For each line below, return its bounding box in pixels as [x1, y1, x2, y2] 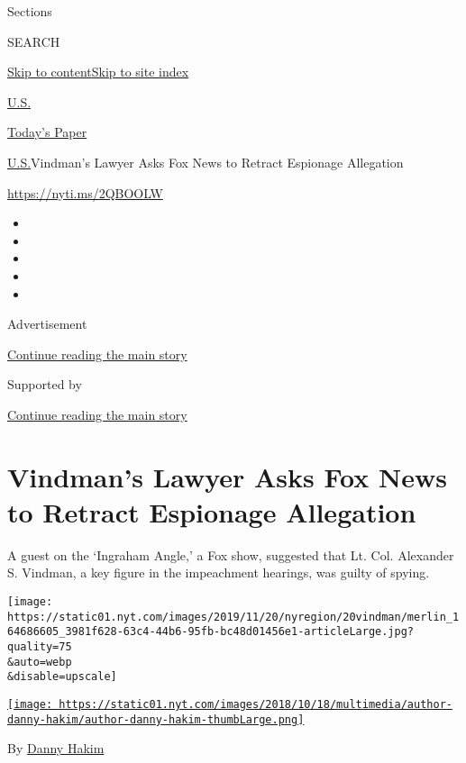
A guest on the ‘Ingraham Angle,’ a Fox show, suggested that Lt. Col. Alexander [7, 545, 454, 564]
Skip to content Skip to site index [7, 62, 189, 81]
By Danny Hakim [7, 739, 105, 758]
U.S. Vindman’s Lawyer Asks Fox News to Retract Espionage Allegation [7, 152, 404, 171]
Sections [7, 2, 52, 20]
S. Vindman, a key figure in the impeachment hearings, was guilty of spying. [7, 563, 430, 582]
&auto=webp [7, 655, 72, 668]
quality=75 [7, 640, 72, 653]
